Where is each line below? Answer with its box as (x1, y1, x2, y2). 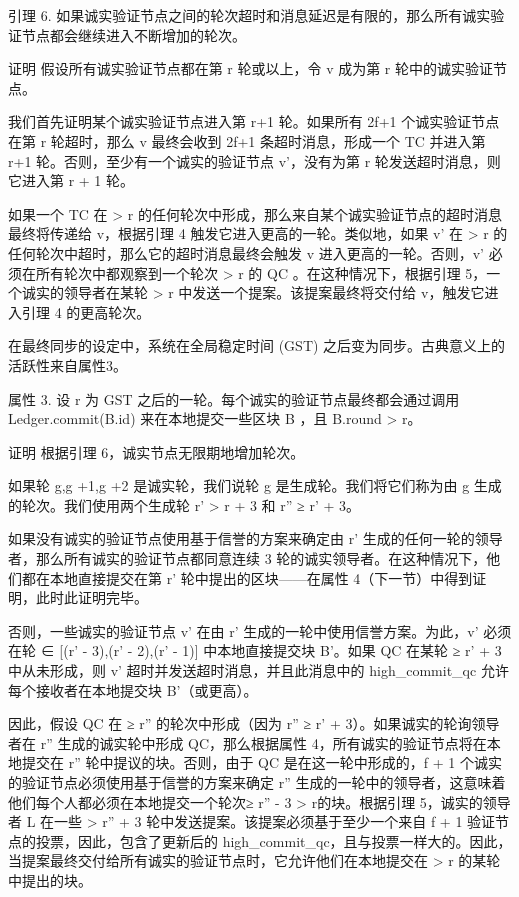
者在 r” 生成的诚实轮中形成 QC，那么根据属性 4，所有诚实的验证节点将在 (8, 732, 487, 753)
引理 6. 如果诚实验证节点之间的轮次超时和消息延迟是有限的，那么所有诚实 (8, 5, 491, 25)
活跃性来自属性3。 (8, 354, 127, 375)
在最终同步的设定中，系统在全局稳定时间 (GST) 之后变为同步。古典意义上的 (8, 335, 506, 356)
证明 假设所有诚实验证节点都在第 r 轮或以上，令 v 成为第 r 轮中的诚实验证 (8, 58, 493, 79)
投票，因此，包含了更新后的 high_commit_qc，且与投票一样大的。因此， (35, 830, 512, 851)
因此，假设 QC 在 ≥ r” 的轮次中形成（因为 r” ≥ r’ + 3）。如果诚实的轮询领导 (8, 713, 500, 734)
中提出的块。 (8, 869, 92, 890)
